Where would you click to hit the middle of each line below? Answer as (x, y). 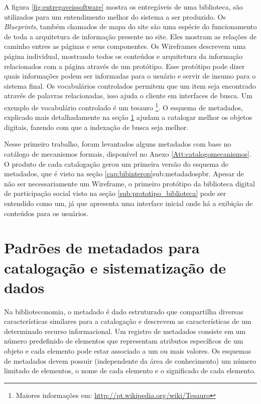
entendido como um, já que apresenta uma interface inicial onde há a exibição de (128, 203)
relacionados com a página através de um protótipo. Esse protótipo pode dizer (124, 66)
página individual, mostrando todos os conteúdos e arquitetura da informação (123, 56)
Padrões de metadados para (102, 248)
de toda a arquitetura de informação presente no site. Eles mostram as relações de (130, 36)
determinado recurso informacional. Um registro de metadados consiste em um (125, 331)
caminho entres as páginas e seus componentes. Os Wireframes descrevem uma (125, 46)
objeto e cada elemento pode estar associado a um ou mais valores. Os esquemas (128, 351)
